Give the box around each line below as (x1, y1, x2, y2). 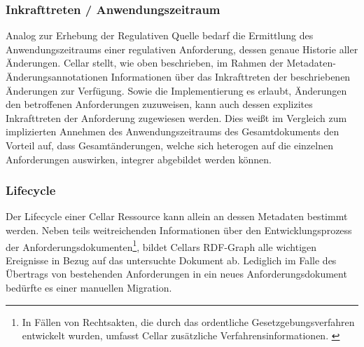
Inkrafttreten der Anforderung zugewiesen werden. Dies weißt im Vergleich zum (6, 110, 347, 125)
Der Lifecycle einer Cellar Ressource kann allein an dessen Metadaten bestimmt (6, 209, 348, 224)
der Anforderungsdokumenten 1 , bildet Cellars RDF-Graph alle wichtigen (6, 237, 317, 254)
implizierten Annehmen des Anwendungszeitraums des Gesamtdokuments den (6, 124, 339, 139)
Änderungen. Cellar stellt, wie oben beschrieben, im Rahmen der (6, 55, 283, 70)
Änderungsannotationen (6, 69, 108, 83)
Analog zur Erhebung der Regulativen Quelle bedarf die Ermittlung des (6, 28, 314, 43)
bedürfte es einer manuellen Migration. (6, 280, 172, 294)
